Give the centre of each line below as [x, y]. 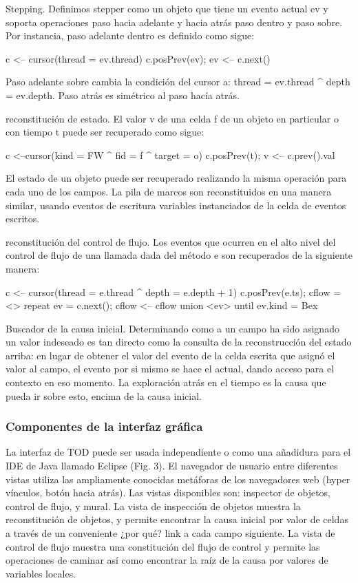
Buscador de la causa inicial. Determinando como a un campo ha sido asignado [172, 328]
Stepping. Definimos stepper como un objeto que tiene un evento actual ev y [167, 8]
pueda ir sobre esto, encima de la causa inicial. [104, 395]
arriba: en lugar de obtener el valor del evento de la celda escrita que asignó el [170, 355]
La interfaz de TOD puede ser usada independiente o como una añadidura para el [178, 452]
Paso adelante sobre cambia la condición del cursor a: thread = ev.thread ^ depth [178, 82]
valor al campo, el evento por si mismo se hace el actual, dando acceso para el [170, 369]
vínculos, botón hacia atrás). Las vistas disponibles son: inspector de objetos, [168, 492]
